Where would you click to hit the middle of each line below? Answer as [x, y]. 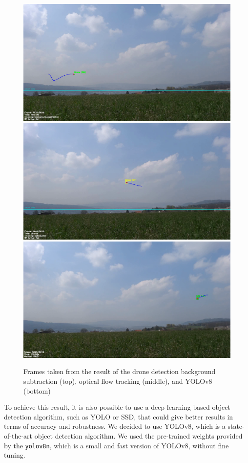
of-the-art [18, 436]
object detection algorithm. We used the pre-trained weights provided [138, 436]
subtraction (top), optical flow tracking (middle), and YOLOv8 [118, 381]
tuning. [15, 455]
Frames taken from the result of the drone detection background [120, 371]
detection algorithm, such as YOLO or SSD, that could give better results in [119, 416]
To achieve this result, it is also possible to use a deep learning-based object [117, 407]
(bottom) [37, 390]
